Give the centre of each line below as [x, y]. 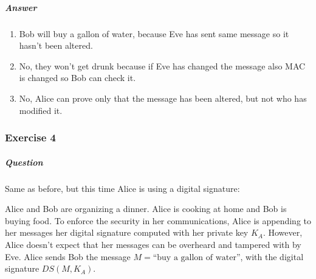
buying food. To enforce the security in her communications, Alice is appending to [158, 220]
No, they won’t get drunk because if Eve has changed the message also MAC [162, 65]
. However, [283, 232]
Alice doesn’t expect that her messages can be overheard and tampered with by [153, 244]
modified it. [41, 110]
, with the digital [272, 256]
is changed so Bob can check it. [77, 78]
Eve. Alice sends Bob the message [68, 256]
